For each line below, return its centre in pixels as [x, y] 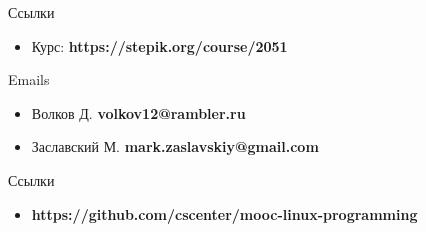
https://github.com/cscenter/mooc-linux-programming [224, 213]
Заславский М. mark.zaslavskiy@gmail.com [175, 146]
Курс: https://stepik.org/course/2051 [159, 45]
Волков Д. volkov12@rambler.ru [138, 112]
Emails [29, 79]
